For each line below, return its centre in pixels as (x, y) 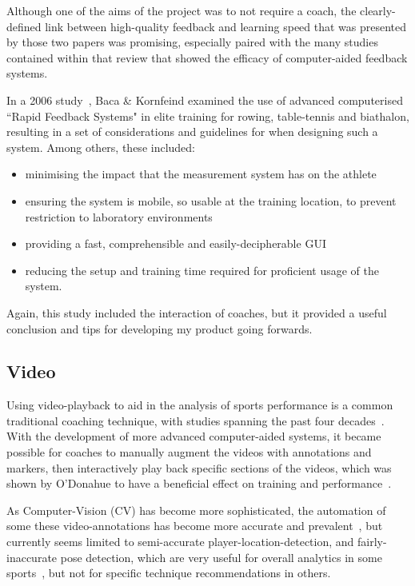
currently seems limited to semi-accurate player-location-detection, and (180, 542)
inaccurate (32, 557)
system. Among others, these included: (101, 147)
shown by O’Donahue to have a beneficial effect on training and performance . (199, 483)
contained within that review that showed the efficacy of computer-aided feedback (207, 57)
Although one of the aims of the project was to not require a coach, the (182, 10)
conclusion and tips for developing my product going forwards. (160, 328)
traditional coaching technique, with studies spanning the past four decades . (196, 420)
